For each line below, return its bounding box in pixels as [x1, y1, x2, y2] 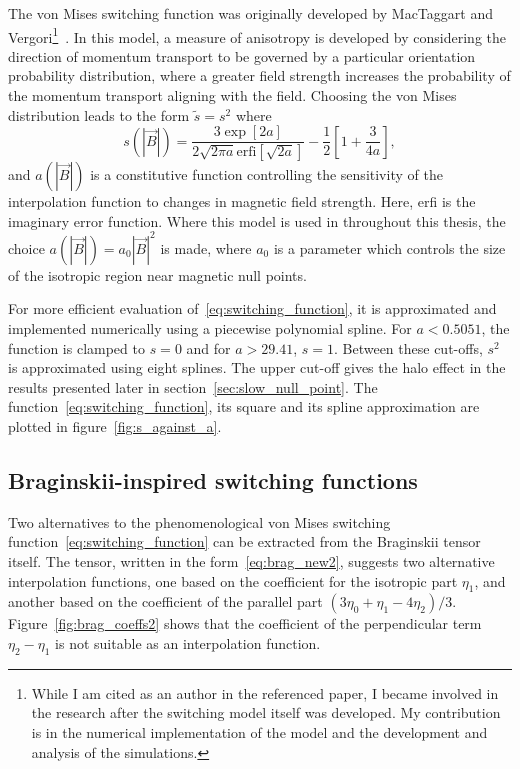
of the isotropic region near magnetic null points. [8, 264, 307, 285]
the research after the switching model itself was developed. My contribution [31, 702, 501, 723]
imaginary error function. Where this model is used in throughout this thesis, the [8, 210, 506, 231]
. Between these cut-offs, [333, 337, 483, 358]
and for [186, 337, 231, 358]
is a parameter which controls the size [273, 237, 506, 258]
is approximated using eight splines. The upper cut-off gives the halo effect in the [8, 357, 506, 378]
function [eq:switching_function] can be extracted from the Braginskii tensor [8, 531, 481, 552]
